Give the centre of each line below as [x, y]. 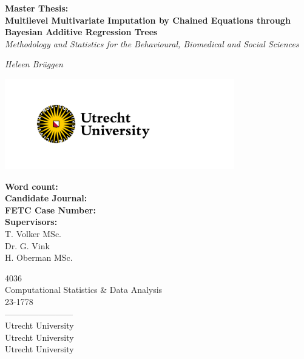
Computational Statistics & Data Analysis [84, 290]
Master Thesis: [37, 8]
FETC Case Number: [50, 210]
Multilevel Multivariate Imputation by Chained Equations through [148, 20]
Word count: [32, 186]
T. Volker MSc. [33, 234]
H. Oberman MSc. [39, 257]
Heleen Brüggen [34, 64]
